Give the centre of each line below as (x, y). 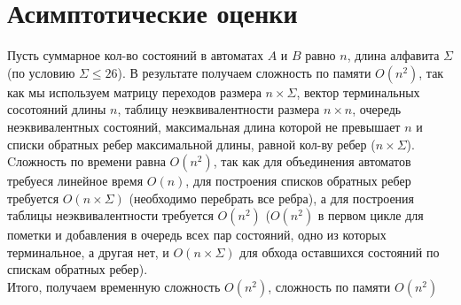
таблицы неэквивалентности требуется (110, 215)
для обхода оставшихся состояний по (340, 252)
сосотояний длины (57, 109)
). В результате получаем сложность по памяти (244, 72)
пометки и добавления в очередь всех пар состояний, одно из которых (197, 235)
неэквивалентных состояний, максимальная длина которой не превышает (204, 126)
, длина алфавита (393, 55)
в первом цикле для (371, 215)
